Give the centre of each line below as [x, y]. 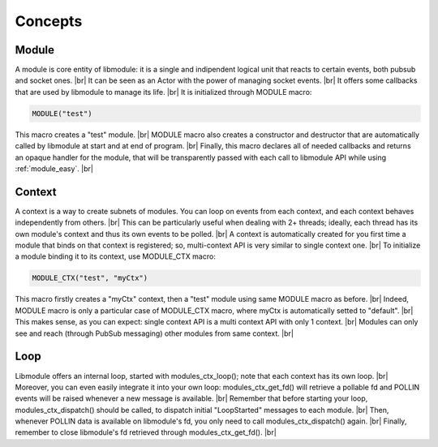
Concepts [49, 21]
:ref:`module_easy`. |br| [54, 168]
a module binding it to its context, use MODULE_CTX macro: [116, 256]
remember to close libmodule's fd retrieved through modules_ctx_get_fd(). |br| [146, 432]
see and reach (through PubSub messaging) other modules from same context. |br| [154, 333]
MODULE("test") [62, 113]
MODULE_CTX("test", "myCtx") [90, 278]
